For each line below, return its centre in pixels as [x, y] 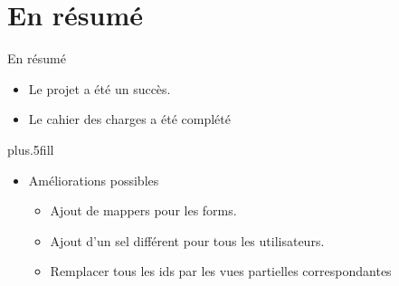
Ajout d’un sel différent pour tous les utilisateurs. [187, 240]
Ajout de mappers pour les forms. [143, 210]
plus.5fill [31, 149]
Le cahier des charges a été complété [129, 119]
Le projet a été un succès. [100, 88]
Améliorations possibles [94, 180]
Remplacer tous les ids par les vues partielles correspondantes [221, 271]
